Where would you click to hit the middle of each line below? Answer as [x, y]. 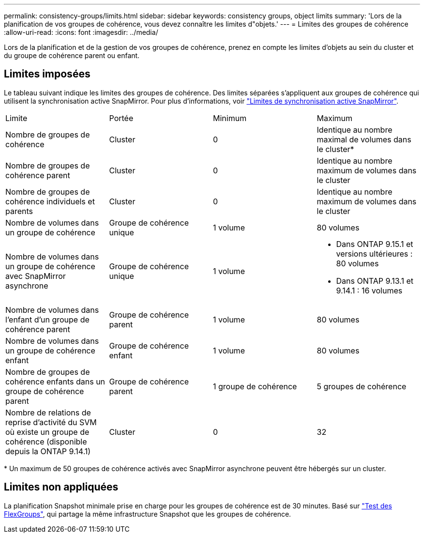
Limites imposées [47, 74]
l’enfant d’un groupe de [47, 319]
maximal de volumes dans [364, 139]
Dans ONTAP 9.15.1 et [375, 244]
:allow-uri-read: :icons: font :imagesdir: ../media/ [81, 32]
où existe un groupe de [47, 432]
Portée [121, 118]
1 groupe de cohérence [255, 386]
